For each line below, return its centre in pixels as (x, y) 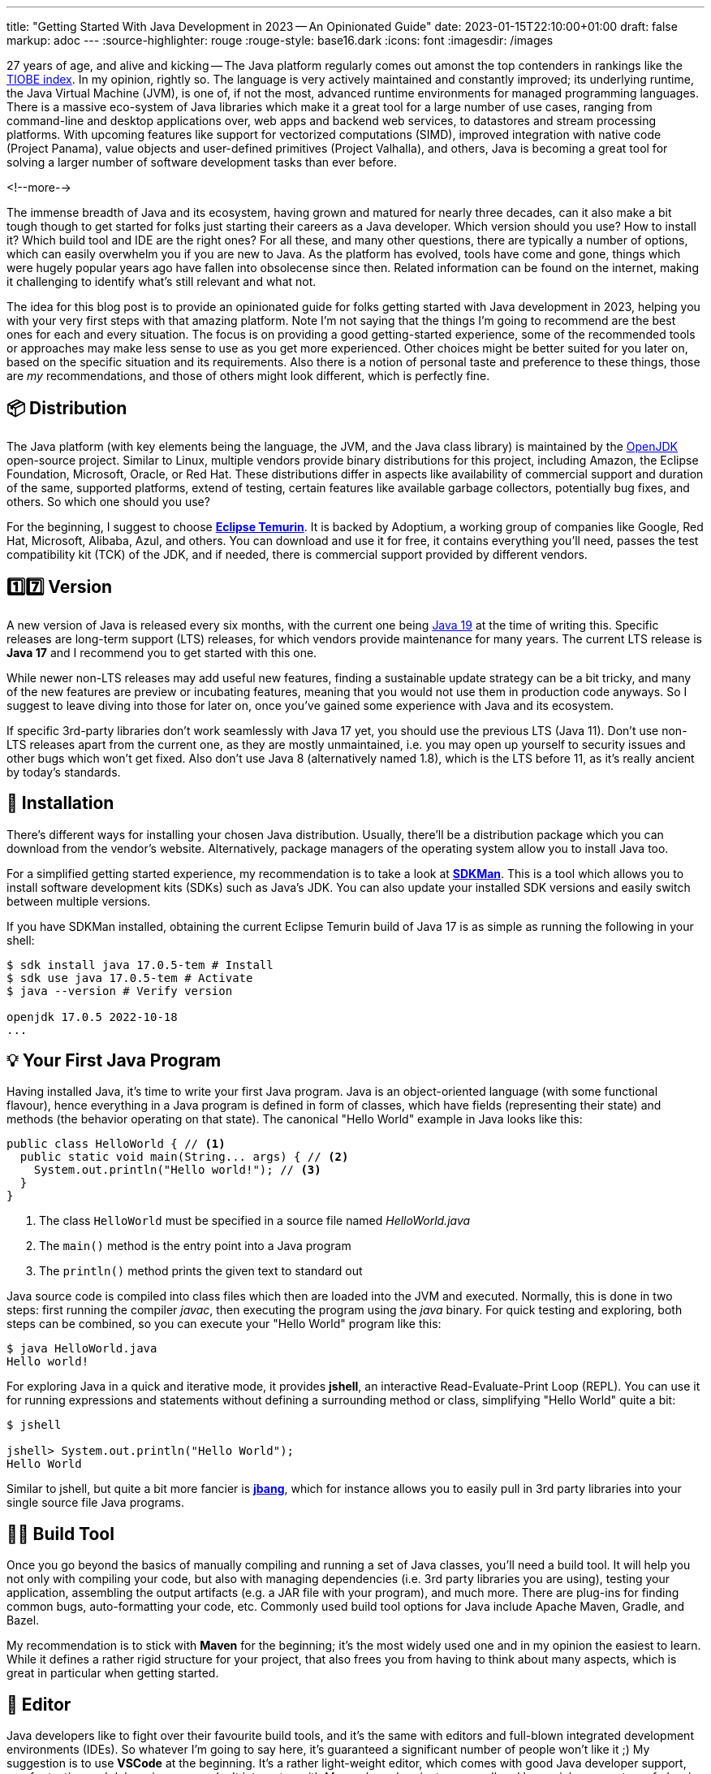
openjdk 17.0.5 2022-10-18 (92, 1017)
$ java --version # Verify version (120, 991)
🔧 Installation (60, 803)
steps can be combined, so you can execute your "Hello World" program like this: (224, 1324)
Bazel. (23, 1620)
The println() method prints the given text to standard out (201, 1271)
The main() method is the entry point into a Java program (195, 1246)
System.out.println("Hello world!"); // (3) (177, 1170)
